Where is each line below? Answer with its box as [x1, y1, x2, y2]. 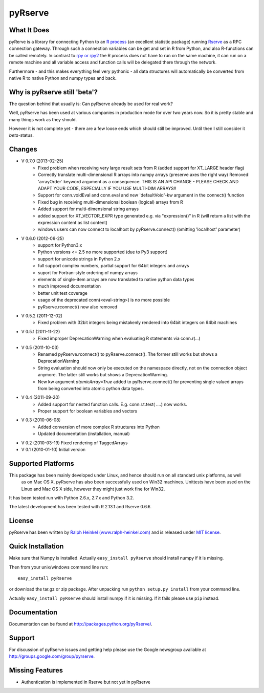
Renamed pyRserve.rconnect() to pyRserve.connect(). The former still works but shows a [38, 351, 218, 357]
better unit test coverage [38, 290, 88, 296]
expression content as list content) [38, 219, 108, 225]
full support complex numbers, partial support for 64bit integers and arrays [38, 263, 189, 269]
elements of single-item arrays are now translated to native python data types [38, 277, 195, 282]
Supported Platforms [9, 459, 74, 468]
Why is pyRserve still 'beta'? [9, 88, 98, 96]
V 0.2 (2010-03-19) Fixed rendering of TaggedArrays [21, 440, 128, 446]
